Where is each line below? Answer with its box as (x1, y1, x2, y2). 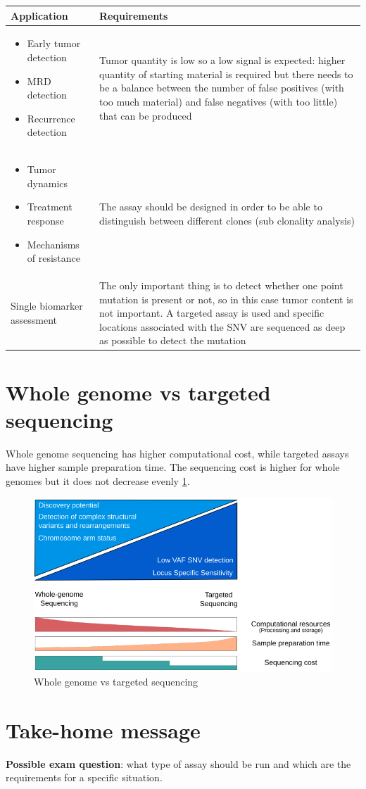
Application (11, 8, 68, 23)
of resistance (27, 251, 81, 265)
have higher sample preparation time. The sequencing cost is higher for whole (6, 460, 340, 474)
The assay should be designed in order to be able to (99, 199, 322, 214)
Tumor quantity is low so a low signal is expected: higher (99, 53, 346, 68)
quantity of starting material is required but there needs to (99, 66, 353, 81)
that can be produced (99, 108, 192, 122)
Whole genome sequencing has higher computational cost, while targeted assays (6, 446, 349, 460)
